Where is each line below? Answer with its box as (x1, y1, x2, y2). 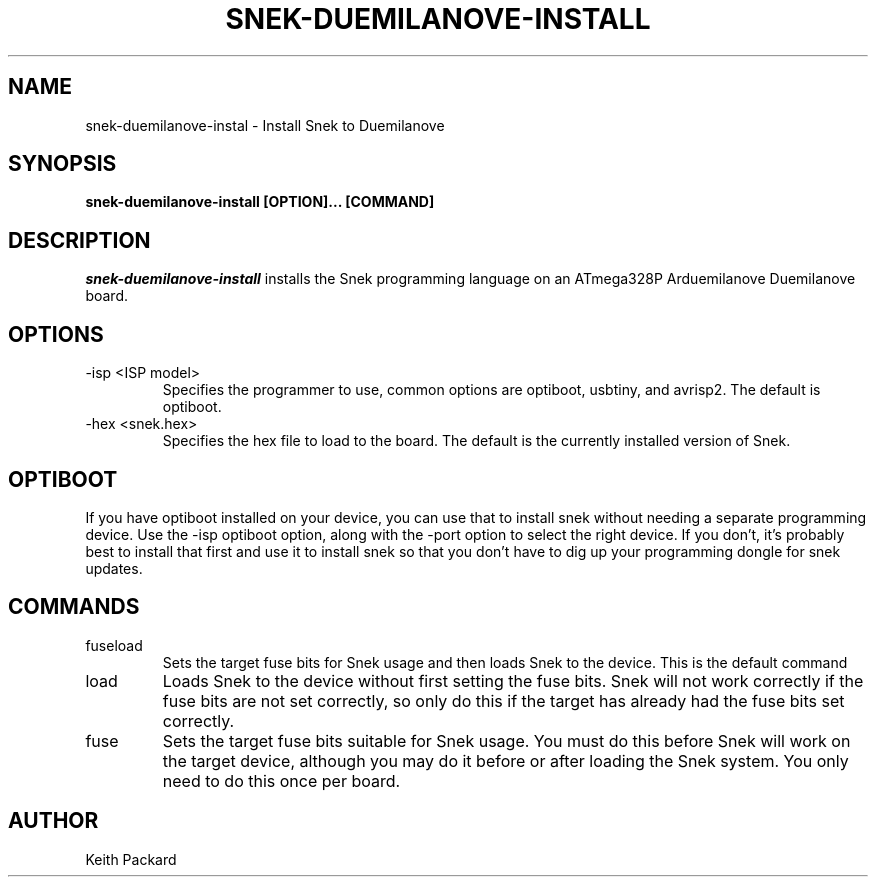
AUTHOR (8, 808, 99, 834)
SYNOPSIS (8, 151, 117, 177)
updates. (85, 559, 143, 577)
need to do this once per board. (162, 770, 401, 791)
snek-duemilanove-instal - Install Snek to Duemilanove (85, 116, 445, 134)
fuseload (85, 636, 143, 654)
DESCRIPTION (8, 227, 151, 253)
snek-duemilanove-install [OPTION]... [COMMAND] (85, 193, 435, 211)
